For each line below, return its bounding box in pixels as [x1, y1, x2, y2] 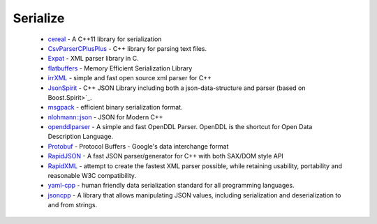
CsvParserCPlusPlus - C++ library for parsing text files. [47, 44, 207, 52]
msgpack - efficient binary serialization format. [47, 103, 183, 112]
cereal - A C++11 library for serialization [47, 35, 162, 43]
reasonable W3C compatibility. [47, 172, 136, 180]
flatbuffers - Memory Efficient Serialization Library [47, 64, 193, 73]
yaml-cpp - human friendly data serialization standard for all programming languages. [47, 181, 295, 190]
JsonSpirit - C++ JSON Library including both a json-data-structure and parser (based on [47, 84, 306, 92]
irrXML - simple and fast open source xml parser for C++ [47, 74, 212, 82]
